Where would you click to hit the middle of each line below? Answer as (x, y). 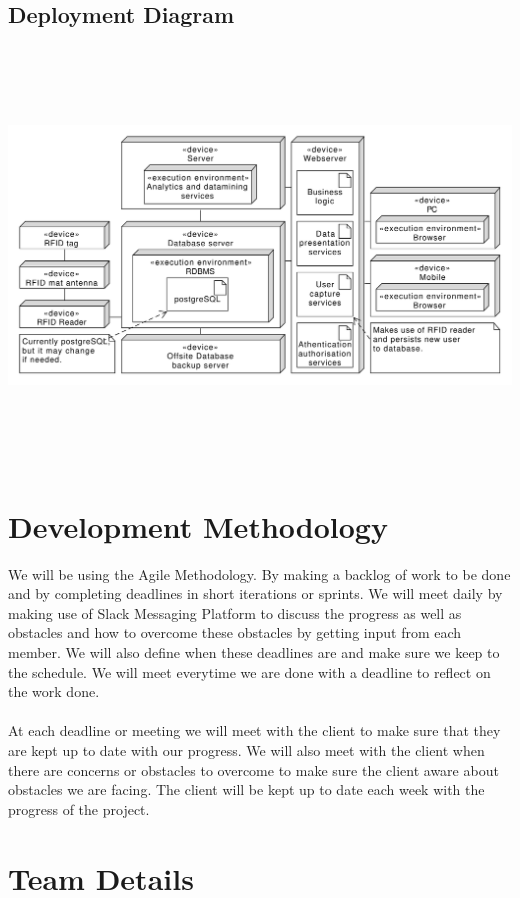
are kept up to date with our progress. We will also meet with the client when (246, 750)
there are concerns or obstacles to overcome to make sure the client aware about (253, 769)
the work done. (54, 691)
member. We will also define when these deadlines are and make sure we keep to (254, 652)
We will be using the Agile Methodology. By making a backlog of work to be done (259, 573)
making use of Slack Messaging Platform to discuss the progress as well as (235, 612)
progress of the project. (79, 808)
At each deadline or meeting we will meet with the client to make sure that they (254, 730)
